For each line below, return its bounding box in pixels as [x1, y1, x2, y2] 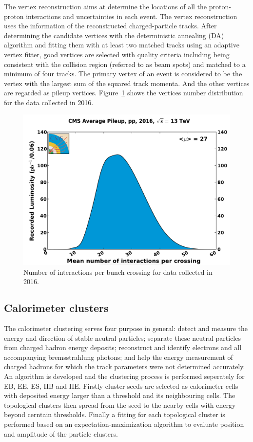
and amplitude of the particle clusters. [4, 428, 118, 439]
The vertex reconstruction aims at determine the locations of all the [4, 1, 207, 11]
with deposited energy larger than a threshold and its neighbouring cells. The [4, 390, 235, 400]
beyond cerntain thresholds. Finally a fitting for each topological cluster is [4, 409, 225, 420]
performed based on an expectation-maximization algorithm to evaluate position [4, 419, 244, 429]
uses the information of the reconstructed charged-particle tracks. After [4, 21, 217, 31]
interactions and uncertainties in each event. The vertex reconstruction [26, 11, 237, 21]
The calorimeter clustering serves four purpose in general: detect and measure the [4, 323, 248, 333]
